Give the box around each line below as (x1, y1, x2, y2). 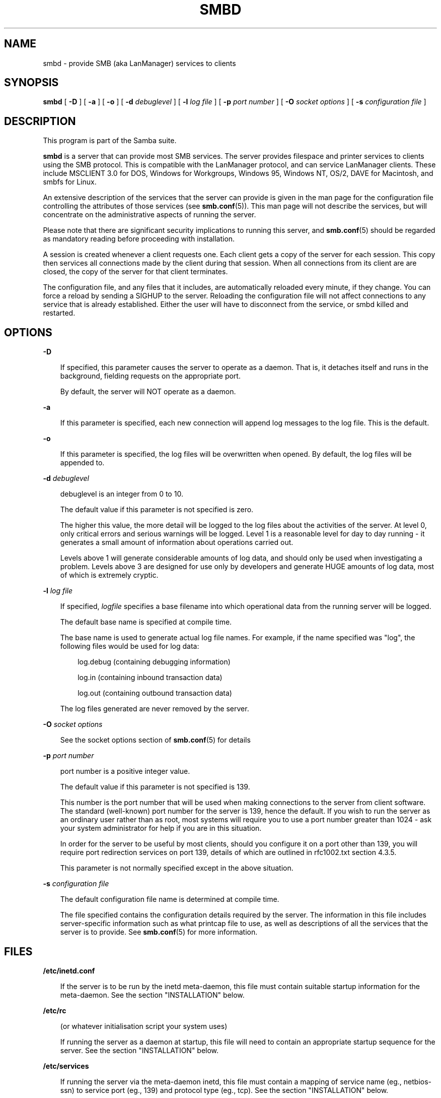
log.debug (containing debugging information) (78, 657, 231, 666)
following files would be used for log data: (60, 642, 199, 651)
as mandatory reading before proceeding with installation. (43, 234, 235, 243)
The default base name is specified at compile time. (60, 618, 232, 627)
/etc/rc (43, 1006, 66, 1015)
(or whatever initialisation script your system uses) (60, 1021, 228, 1030)
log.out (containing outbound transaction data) (78, 689, 232, 698)
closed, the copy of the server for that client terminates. (43, 267, 228, 276)
